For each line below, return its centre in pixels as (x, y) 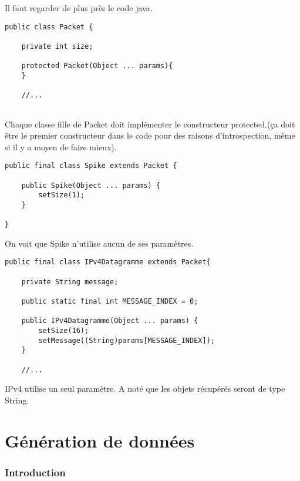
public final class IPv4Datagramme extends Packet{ (108, 262)
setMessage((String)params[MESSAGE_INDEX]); (127, 340)
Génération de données (100, 440)
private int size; (57, 46)
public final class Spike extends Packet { (91, 166)
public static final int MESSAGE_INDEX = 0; (110, 302)
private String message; (70, 282)
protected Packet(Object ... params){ (97, 66)
